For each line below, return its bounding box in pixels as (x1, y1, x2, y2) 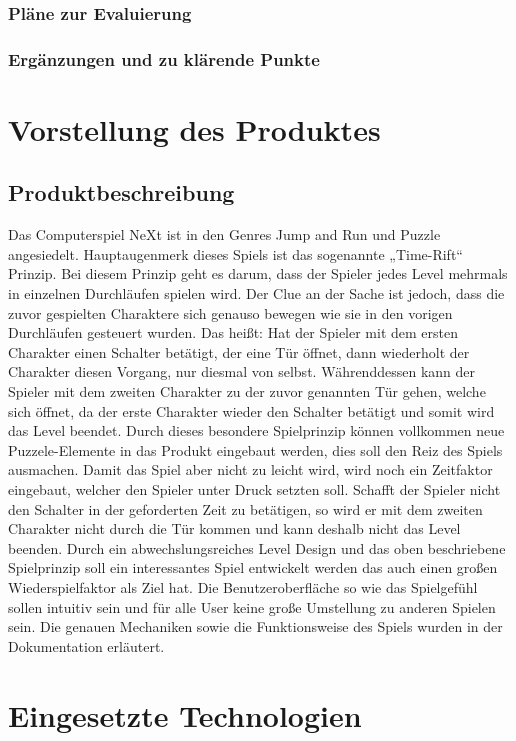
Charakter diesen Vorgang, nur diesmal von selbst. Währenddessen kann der (8, 361, 475, 382)
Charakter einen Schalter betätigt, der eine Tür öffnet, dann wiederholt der (8, 341, 470, 362)
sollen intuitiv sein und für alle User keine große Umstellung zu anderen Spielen (8, 596, 496, 617)
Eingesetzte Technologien (8, 694, 362, 735)
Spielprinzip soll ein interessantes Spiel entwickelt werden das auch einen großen (8, 557, 498, 578)
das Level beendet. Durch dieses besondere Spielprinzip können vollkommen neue (8, 420, 505, 441)
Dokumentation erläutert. (8, 635, 165, 656)
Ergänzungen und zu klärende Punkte (8, 46, 320, 71)
